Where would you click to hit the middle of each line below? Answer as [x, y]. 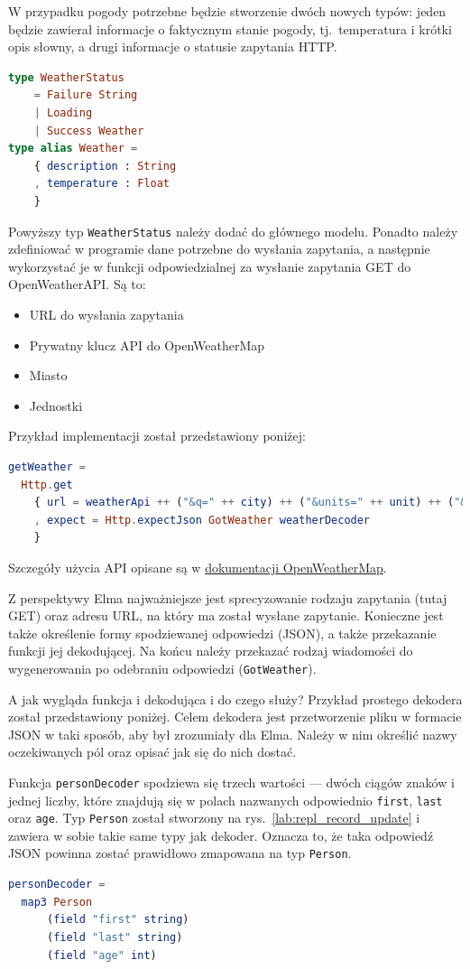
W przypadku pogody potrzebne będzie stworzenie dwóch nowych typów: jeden [227, 11]
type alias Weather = [73, 149]
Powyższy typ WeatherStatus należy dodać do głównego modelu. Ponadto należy [233, 231]
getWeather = [47, 466]
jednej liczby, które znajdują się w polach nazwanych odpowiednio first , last [226, 800]
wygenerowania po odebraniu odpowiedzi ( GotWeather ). [162, 668]
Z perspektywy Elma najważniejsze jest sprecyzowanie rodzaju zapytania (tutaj [228, 597]
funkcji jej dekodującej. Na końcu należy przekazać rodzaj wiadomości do [211, 651]
